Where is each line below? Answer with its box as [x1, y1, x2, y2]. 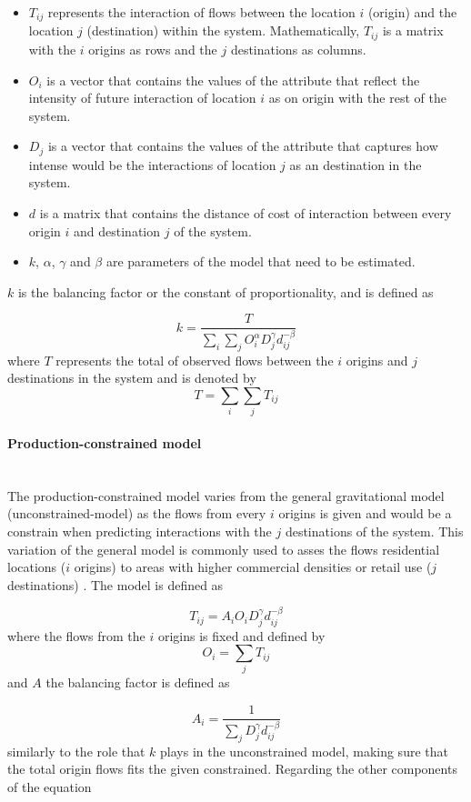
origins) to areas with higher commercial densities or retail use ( [74, 557, 432, 576]
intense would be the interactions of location [28, 155, 276, 174]
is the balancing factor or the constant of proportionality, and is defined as [17, 282, 434, 301]
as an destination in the [289, 155, 422, 174]
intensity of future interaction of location [28, 88, 256, 107]
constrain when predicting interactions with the [7, 521, 272, 540]
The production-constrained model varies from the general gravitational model [7, 486, 445, 505]
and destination [74, 221, 161, 240]
